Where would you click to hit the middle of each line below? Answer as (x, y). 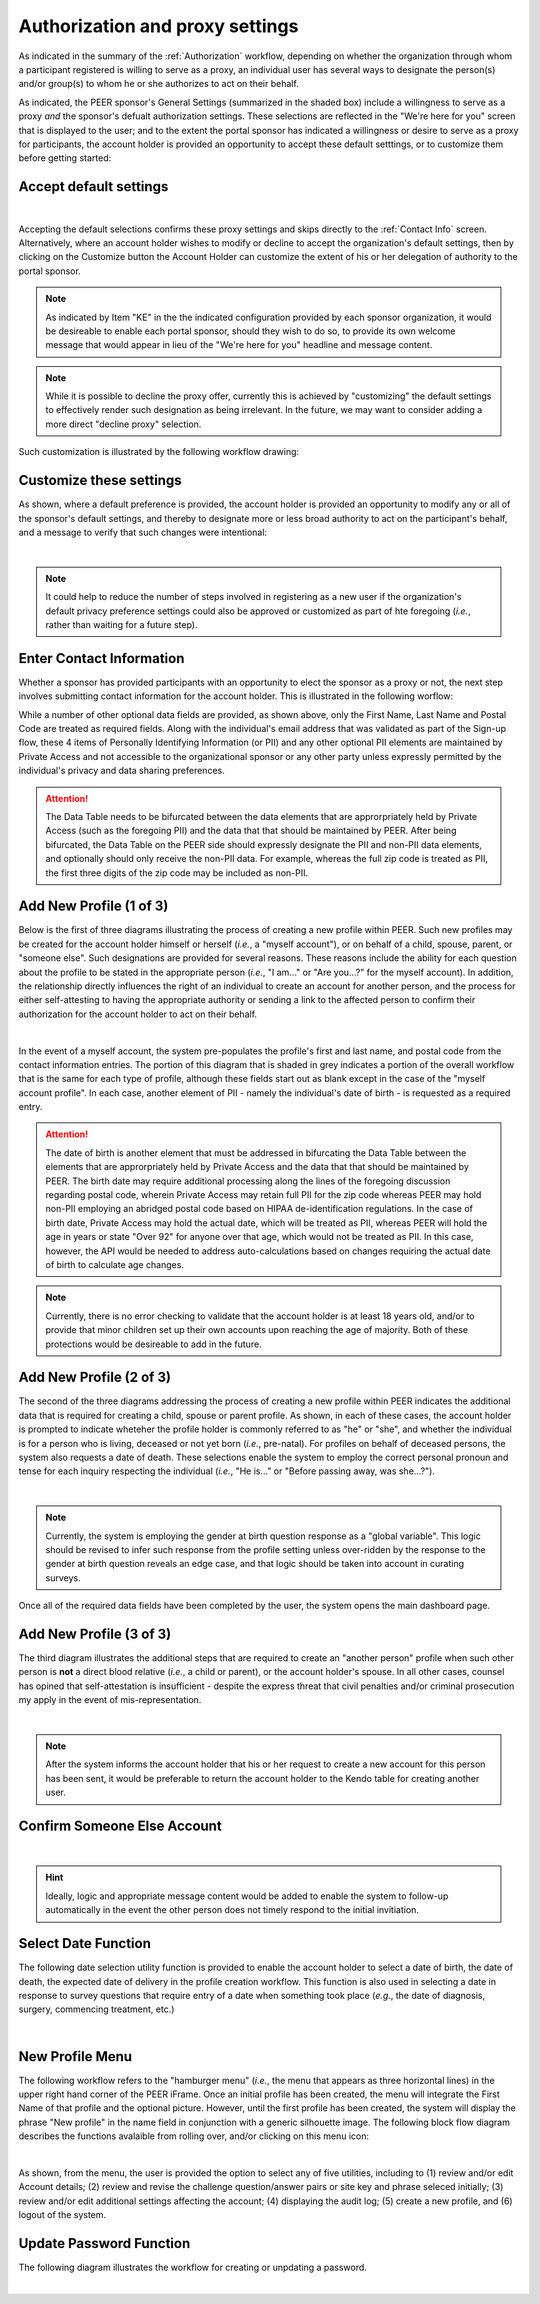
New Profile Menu (75, 2056)
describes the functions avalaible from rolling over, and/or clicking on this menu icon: (194, 2136)
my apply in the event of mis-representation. (110, 1700)
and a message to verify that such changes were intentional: (143, 532)
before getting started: (65, 158)
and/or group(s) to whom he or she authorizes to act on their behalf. (158, 84)
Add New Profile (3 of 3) (95, 1633)
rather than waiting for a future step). (121, 624)
